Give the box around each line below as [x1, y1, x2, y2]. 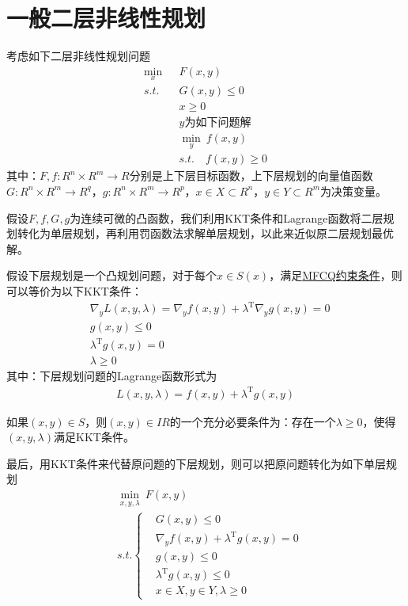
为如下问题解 [184, 117, 251, 129]
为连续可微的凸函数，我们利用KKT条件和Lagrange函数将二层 [70, 209, 383, 226]
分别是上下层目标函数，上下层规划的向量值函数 [129, 167, 373, 184]
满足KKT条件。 [54, 429, 134, 445]
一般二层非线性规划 [6, 2, 206, 34]
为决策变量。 [320, 182, 387, 199]
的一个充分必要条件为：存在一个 [169, 413, 336, 429]
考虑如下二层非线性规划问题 [6, 48, 150, 64]
